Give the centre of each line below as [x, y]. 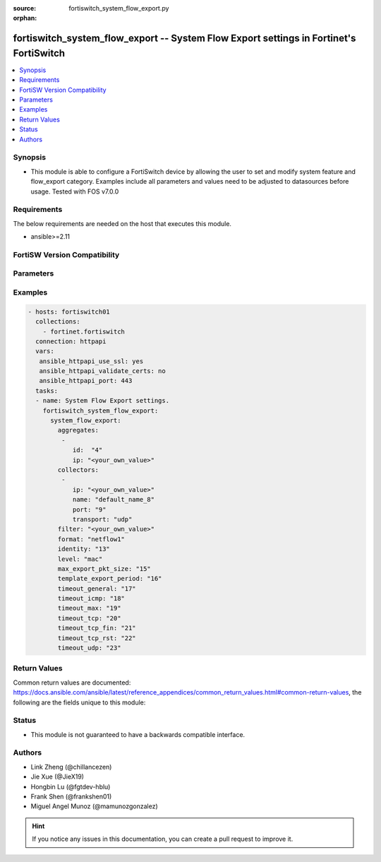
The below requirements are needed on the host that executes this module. [122, 223]
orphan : [25, 18]
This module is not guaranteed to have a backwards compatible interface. [138, 734]
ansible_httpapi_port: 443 [86, 381]
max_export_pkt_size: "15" [104, 568]
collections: [58, 322]
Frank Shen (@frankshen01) [71, 796]
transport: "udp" [102, 519]
